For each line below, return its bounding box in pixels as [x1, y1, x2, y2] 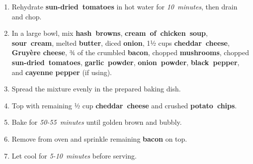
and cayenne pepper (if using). [11, 67, 112, 77]
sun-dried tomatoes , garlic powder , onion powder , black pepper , [11, 57, 240, 67]
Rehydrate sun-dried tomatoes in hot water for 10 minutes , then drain [11, 1, 238, 11]
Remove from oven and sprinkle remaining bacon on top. [11, 133, 187, 144]
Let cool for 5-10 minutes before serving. [11, 150, 137, 161]
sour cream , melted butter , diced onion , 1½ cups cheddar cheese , [11, 37, 230, 48]
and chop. [11, 11, 42, 21]
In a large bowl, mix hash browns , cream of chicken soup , [11, 28, 208, 38]
